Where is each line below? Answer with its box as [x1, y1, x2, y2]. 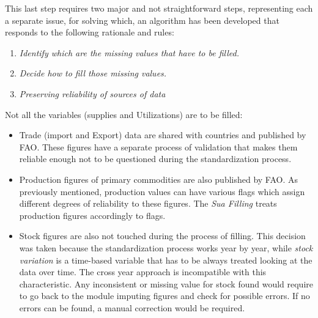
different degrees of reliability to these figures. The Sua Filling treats [19, 197, 277, 210]
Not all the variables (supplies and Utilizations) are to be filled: [5, 108, 243, 120]
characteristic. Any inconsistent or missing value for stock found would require [19, 277, 313, 290]
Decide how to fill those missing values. [19, 67, 167, 79]
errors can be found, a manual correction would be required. [19, 301, 245, 314]
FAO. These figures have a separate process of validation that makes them [19, 140, 298, 153]
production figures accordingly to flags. [19, 209, 166, 221]
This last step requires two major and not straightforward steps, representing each [5, 2, 313, 14]
